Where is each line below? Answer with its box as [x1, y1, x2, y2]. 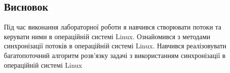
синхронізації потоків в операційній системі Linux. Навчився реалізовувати [4, 41, 227, 51]
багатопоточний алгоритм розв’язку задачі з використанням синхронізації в [4, 50, 226, 60]
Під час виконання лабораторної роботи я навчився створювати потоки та [4, 22, 222, 32]
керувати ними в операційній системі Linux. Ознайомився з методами [4, 31, 211, 41]
